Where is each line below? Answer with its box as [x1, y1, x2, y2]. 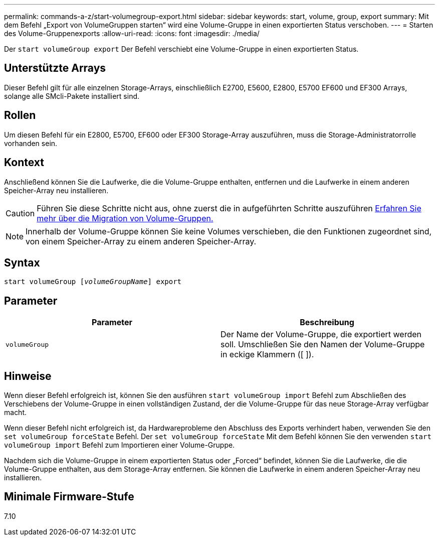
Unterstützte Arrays [4, 62, 106, 75]
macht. [4, 408, 27, 417]
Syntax [4, 256, 40, 269]
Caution [6, 208, 35, 218]
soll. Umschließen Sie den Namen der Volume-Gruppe [221, 339, 425, 350]
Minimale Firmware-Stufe [4, 490, 134, 503]
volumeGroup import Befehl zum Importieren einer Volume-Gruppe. [4, 441, 235, 450]
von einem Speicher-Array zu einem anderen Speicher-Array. [26, 236, 257, 246]
